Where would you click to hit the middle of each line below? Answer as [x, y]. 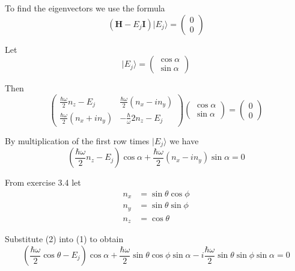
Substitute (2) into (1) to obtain [64, 239]
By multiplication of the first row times [77, 140]
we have [184, 140]
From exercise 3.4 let [43, 182]
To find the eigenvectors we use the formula [85, 8]
